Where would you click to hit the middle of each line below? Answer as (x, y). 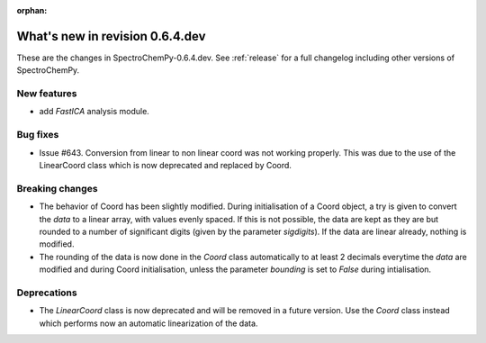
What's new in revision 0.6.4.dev (111, 36)
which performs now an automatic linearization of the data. (148, 323)
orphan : (32, 10)
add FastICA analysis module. (94, 112)
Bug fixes (38, 135)
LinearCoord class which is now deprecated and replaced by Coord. (166, 165)
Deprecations (47, 293)
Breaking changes (57, 188)
